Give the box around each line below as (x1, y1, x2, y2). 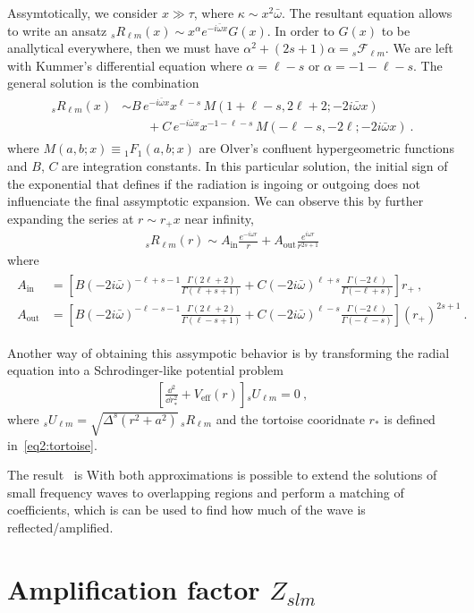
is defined (384, 409, 436, 428)
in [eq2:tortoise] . (7, 435, 97, 454)
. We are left (385, 38, 453, 57)
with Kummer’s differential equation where (7, 55, 242, 74)
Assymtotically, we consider (7, 4, 158, 21)
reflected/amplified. (7, 517, 114, 536)
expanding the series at (7, 209, 134, 227)
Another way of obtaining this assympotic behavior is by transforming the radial (7, 343, 450, 362)
